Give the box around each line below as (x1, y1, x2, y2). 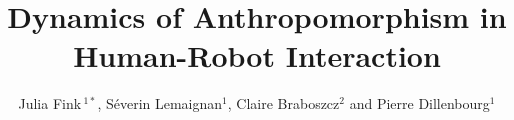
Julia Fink (18, 93, 82, 114)
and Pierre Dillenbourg (349, 93, 490, 114)
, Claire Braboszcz (227, 93, 340, 114)
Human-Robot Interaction (73, 35, 441, 76)
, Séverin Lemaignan (97, 93, 223, 114)
